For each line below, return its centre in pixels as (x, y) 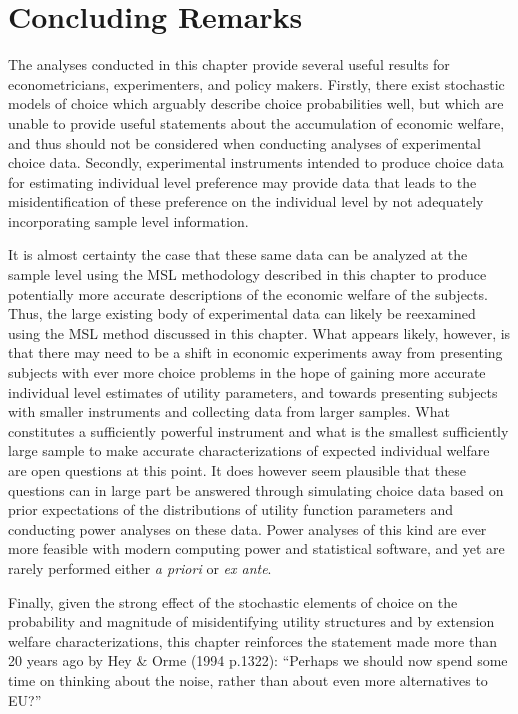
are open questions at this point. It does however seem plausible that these (237, 470)
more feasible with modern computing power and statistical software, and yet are (256, 548)
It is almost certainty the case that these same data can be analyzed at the (238, 254)
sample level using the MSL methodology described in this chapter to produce (247, 274)
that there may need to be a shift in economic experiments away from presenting (255, 352)
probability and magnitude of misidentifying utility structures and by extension (251, 621)
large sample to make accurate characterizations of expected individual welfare (249, 450)
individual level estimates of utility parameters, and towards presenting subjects (253, 391)
